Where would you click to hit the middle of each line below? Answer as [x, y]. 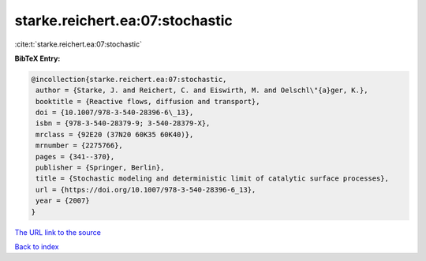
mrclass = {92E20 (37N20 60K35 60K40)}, [115, 134]
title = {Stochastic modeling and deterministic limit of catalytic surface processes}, [213, 179]
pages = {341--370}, [75, 157]
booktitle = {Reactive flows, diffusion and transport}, [148, 101]
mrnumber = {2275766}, [80, 145]
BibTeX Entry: [37, 58]
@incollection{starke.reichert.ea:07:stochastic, [129, 79]
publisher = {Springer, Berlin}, [100, 168]
